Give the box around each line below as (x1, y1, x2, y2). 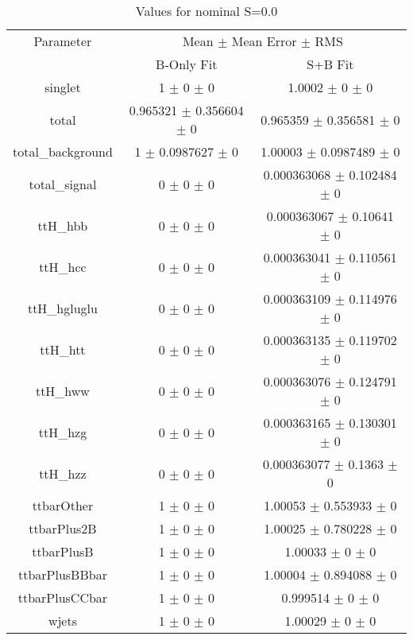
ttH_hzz (39, 464, 87, 483)
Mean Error (231, 32, 297, 50)
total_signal (29, 174, 97, 193)
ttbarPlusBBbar (17, 565, 107, 584)
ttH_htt (40, 339, 86, 359)
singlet (44, 78, 81, 96)
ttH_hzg (38, 422, 87, 441)
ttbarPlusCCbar (17, 588, 108, 607)
